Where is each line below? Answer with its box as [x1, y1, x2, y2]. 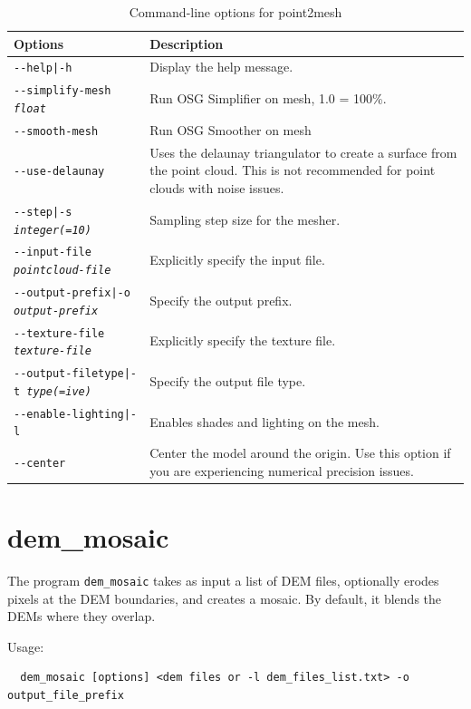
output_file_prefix [7, 689, 124, 703]
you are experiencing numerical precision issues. [149, 461, 414, 480]
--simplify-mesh [14, 84, 111, 98]
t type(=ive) [14, 384, 91, 398]
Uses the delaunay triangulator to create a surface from [149, 142, 457, 161]
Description [149, 34, 224, 53]
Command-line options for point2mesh [129, 3, 342, 21]
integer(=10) [14, 223, 91, 237]
